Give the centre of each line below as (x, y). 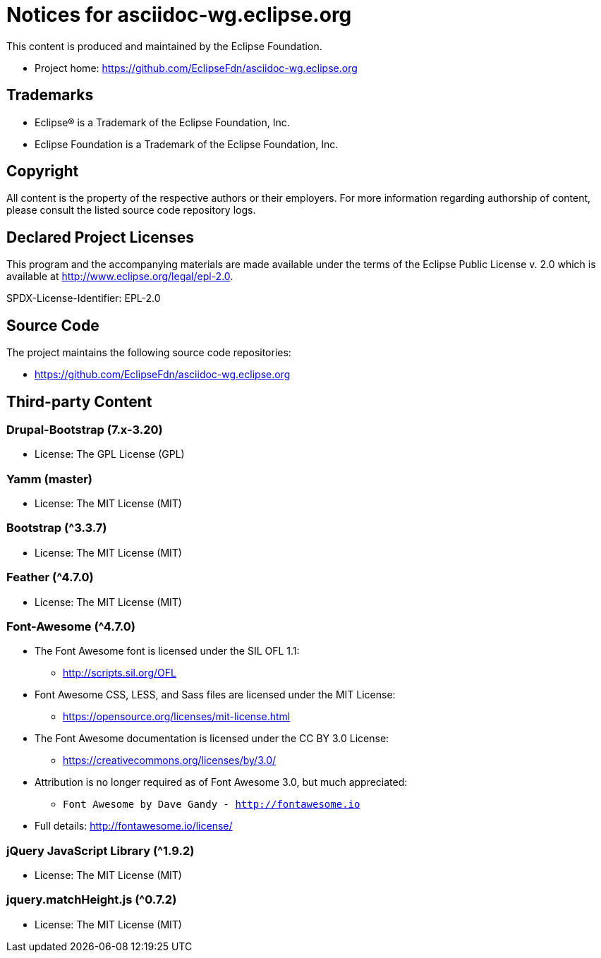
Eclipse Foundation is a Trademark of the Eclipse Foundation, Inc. (187, 144)
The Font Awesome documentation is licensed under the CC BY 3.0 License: (212, 739)
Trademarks (50, 95)
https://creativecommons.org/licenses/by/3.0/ (170, 760)
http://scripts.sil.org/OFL (120, 673)
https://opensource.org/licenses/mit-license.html (177, 717)
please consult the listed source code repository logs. (131, 210)
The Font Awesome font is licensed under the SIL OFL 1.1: (167, 651)
